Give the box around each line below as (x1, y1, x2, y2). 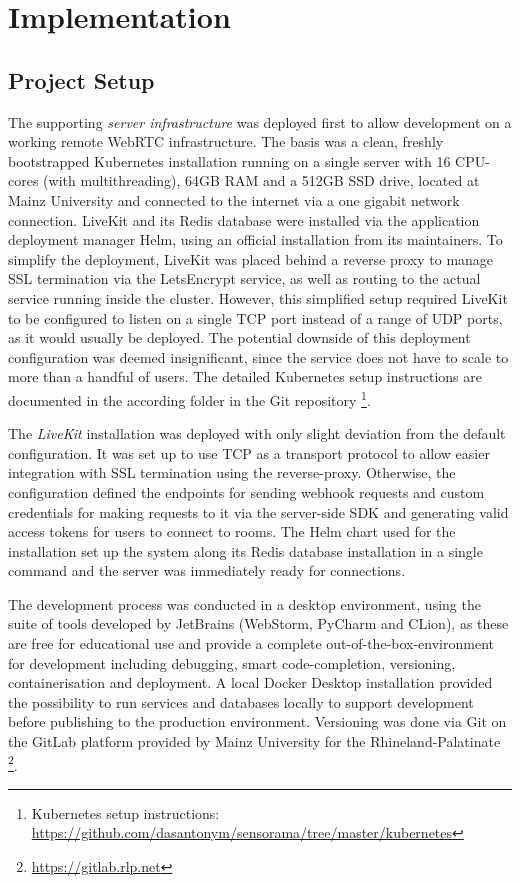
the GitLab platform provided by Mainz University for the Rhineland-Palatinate (8, 731, 501, 752)
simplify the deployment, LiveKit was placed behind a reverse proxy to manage (8, 248, 494, 269)
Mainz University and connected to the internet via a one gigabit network (8, 189, 460, 210)
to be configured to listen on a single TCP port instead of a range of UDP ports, (8, 307, 503, 328)
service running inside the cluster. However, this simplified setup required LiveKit (8, 287, 508, 308)
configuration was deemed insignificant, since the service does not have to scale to (8, 346, 509, 367)
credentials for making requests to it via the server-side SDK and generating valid (8, 501, 509, 522)
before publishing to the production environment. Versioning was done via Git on (8, 711, 507, 732)
